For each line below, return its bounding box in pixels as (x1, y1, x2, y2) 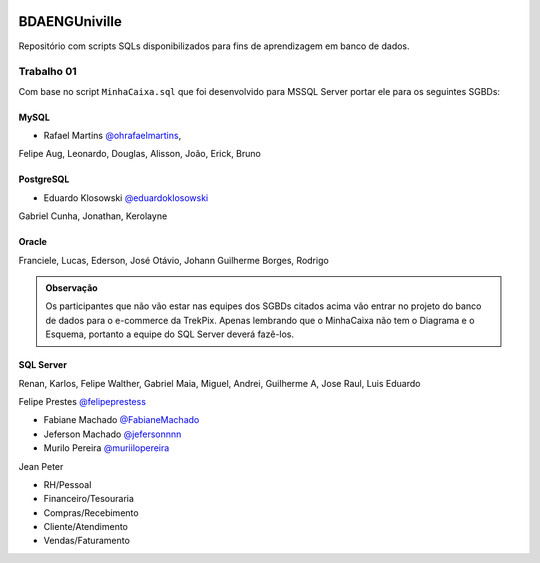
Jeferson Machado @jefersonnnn (43, 428, 182, 440)
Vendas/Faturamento (43, 535, 130, 547)
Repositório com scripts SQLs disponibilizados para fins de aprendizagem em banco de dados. (18, 40, 410, 52)
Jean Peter (18, 460, 64, 472)
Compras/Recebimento (43, 506, 139, 519)
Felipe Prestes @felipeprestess (18, 395, 147, 407)
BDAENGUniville (18, 13, 122, 30)
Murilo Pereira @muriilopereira (43, 442, 170, 454)
